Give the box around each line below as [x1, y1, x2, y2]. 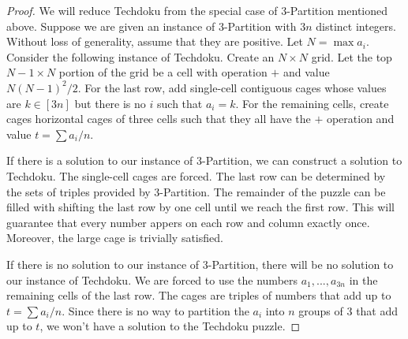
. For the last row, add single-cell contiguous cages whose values [77, 79, 387, 95]
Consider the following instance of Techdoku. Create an [6, 48, 275, 65]
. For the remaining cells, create [235, 95, 389, 111]
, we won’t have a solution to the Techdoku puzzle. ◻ [39, 318, 301, 334]
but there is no [74, 95, 146, 111]
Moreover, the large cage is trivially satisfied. [6, 229, 223, 246]
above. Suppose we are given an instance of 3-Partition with [6, 17, 297, 34]
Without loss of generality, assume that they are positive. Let [6, 33, 303, 50]
